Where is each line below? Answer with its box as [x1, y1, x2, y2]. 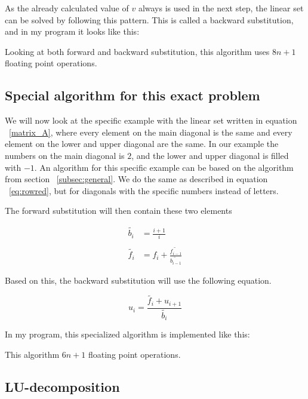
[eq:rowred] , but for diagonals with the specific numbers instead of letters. [9, 184, 279, 197]
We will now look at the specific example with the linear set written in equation [5, 114, 297, 127]
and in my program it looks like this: [5, 25, 140, 38]
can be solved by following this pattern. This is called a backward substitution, [5, 13, 294, 26]
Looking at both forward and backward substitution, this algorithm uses [5, 45, 270, 57]
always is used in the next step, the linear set [138, 2, 304, 14]
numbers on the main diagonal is [5, 149, 125, 161]
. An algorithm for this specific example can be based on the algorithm [34, 161, 294, 173]
